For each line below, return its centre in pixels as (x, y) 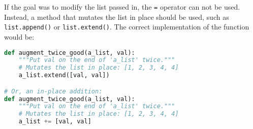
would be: (19, 36)
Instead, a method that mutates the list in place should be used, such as (117, 17)
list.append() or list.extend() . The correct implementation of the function (127, 27)
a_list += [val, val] (55, 122)
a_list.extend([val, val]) (64, 75)
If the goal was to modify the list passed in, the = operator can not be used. (122, 7)
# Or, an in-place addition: (53, 91)
